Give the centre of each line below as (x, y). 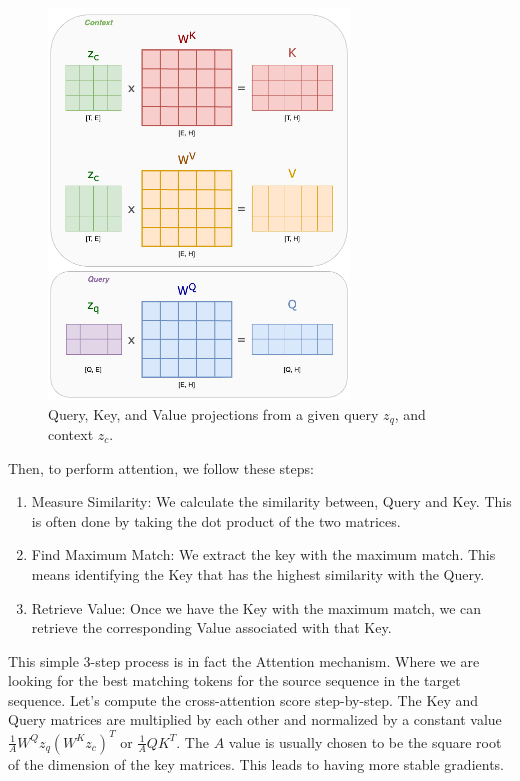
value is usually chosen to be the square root (365, 741)
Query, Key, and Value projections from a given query (213, 413)
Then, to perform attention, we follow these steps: (161, 467)
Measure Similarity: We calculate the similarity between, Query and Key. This (271, 501)
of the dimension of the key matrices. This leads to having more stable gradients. (256, 763)
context (71, 433)
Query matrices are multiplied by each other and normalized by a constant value (255, 719)
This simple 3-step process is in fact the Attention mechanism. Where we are (244, 660)
